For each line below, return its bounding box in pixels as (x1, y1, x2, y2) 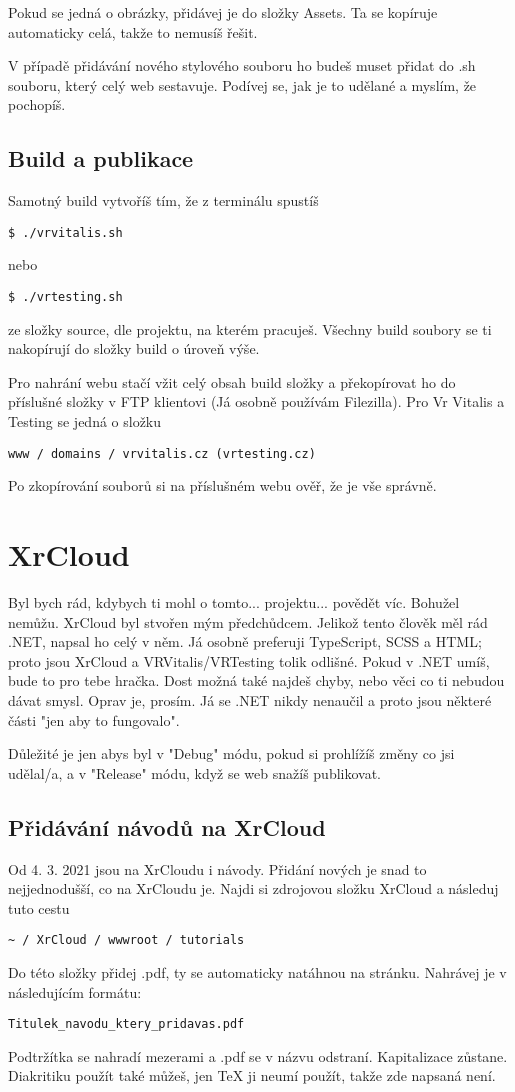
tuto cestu (8, 897, 70, 918)
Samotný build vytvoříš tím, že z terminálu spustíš (8, 190, 319, 211)
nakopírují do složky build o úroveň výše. (8, 338, 260, 359)
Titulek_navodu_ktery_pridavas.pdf (8, 1017, 245, 1032)
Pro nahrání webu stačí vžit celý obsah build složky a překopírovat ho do (8, 371, 456, 392)
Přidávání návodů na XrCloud (8, 811, 326, 842)
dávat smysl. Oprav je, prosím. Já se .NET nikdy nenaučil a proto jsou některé (8, 689, 492, 710)
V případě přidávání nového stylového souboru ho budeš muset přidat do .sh (8, 55, 476, 76)
